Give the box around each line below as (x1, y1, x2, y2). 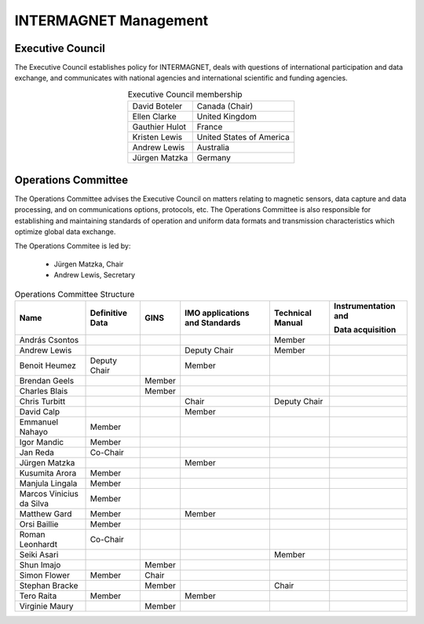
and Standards (185, 317, 241, 328)
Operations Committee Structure (14, 288, 135, 299)
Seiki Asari (19, 549, 59, 560)
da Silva (19, 497, 49, 508)
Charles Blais (19, 385, 68, 396)
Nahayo (19, 426, 49, 437)
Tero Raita (19, 590, 57, 601)
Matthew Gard (19, 508, 72, 519)
